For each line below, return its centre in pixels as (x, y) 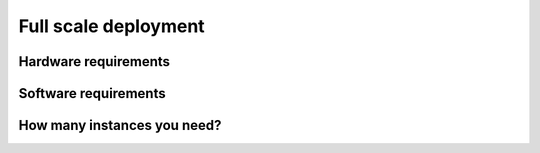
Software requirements (92, 93)
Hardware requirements (94, 61)
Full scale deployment (111, 26)
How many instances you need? (120, 125)
